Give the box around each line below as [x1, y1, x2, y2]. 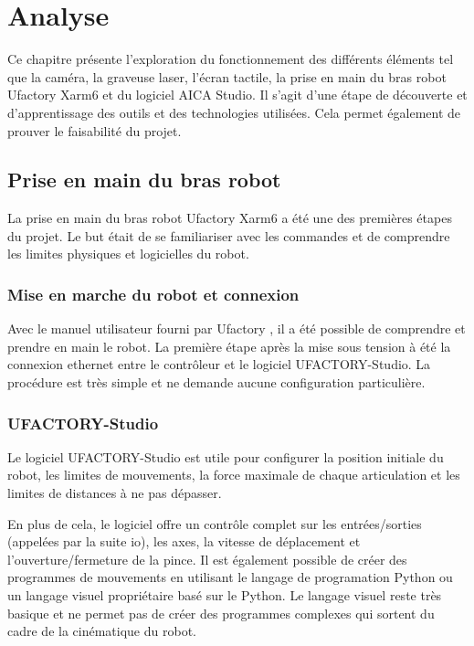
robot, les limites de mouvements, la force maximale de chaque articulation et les [7, 465, 460, 484]
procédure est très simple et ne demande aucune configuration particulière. [7, 373, 426, 392]
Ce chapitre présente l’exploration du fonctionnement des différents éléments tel [7, 49, 454, 69]
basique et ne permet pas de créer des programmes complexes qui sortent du [7, 603, 435, 622]
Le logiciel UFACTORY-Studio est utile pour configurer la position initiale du [7, 447, 444, 466]
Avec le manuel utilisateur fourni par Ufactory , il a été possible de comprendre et [7, 319, 466, 338]
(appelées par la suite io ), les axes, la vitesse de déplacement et [7, 532, 361, 551]
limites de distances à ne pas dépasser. [7, 483, 222, 503]
